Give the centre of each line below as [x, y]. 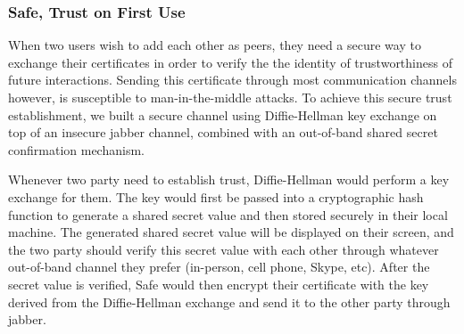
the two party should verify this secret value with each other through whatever [224, 249]
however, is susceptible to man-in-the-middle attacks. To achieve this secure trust [230, 97]
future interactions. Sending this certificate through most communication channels [232, 80]
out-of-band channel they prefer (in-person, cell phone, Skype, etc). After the [219, 267]
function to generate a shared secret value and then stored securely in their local [228, 214]
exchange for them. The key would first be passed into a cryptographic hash [216, 196]
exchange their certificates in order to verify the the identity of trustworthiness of [230, 62]
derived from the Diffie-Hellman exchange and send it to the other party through [229, 301]
